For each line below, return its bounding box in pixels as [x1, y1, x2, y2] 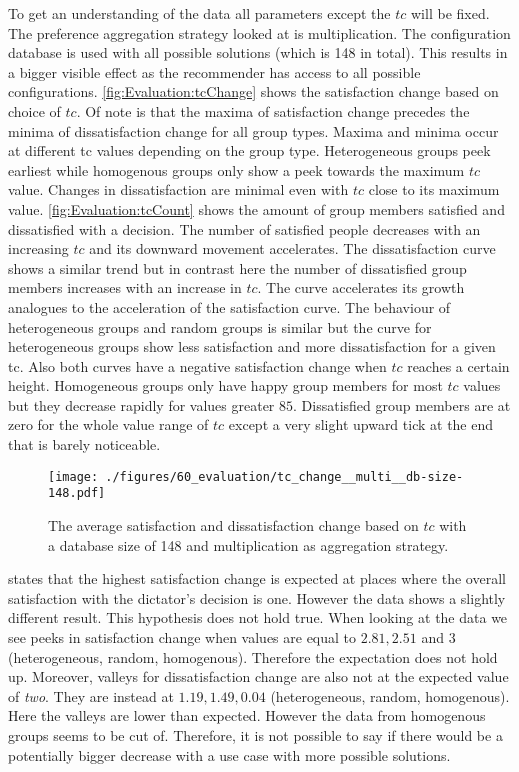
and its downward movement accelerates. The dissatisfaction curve [89, 238, 496, 259]
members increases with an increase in [8, 277, 242, 298]
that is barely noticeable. [8, 434, 161, 455]
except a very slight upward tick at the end [228, 414, 494, 435]
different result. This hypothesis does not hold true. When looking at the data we [8, 607, 508, 628]
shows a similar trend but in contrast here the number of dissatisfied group [8, 257, 467, 278]
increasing [8, 238, 69, 259]
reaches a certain [407, 355, 510, 376]
